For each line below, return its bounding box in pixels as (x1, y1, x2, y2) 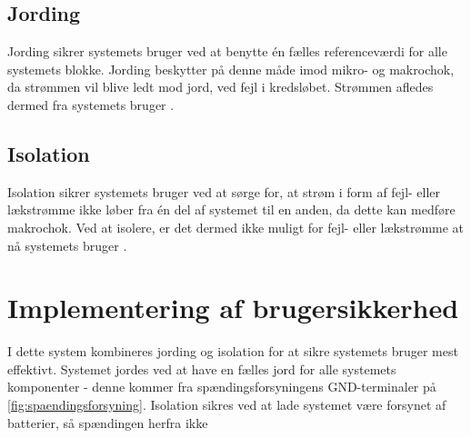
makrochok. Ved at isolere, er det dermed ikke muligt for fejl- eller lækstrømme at (7, 217, 465, 236)
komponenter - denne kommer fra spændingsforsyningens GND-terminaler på (7, 377, 436, 396)
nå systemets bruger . (7, 235, 127, 254)
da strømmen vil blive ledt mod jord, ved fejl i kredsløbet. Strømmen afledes (7, 77, 434, 96)
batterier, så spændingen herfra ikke (7, 413, 208, 432)
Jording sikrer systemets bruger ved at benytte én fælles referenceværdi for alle (7, 42, 447, 61)
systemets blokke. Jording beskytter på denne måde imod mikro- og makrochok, (7, 59, 455, 78)
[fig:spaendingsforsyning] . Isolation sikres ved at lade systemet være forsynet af (7, 395, 446, 414)
